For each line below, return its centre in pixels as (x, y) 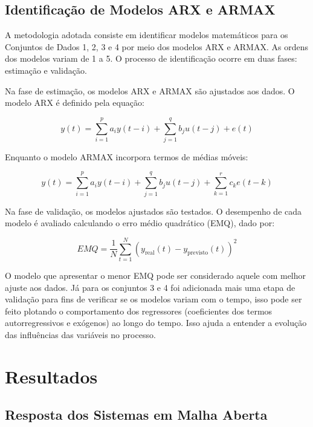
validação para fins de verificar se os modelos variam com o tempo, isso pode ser (153, 299)
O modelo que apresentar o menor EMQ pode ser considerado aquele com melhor (156, 275)
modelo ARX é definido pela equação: (75, 103)
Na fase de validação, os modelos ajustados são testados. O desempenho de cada (153, 211)
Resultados (51, 376)
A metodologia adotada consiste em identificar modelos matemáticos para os (147, 35)
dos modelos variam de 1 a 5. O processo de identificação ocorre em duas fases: (151, 58)
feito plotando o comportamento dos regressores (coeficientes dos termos (139, 311)
